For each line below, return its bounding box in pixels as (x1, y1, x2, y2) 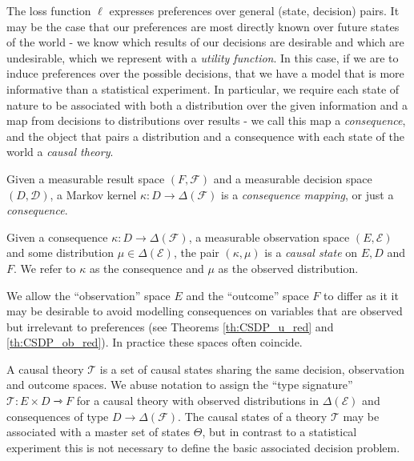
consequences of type (6, 407, 109, 424)
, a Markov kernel (50, 186, 137, 202)
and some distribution (6, 244, 114, 261)
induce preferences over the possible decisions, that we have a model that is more (6, 65, 404, 82)
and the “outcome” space (186, 287, 309, 303)
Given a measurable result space (6, 170, 165, 186)
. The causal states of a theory (178, 407, 328, 424)
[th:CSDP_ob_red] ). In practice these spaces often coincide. (6, 334, 303, 351)
